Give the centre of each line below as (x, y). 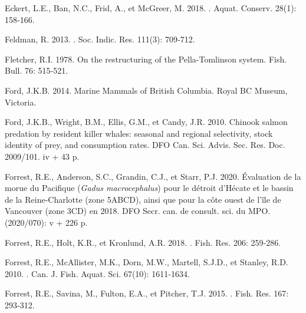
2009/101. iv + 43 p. (42, 156)
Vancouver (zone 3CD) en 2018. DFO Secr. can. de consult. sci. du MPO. (138, 211)
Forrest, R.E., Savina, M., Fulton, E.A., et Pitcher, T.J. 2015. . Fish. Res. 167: (147, 293)
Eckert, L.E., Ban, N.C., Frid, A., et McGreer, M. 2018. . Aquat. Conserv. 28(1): (151, 8)
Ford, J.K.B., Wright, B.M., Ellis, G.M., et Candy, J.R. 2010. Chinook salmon (146, 122)
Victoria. (21, 102)
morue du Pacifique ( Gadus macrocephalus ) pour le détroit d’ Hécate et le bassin (149, 188)
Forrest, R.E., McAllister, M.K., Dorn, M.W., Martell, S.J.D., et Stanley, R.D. (147, 262)
